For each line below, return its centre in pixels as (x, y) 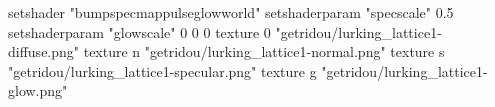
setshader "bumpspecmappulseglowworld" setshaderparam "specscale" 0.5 (231, 12)
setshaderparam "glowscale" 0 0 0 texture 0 (139, 31)
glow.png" (38, 90)
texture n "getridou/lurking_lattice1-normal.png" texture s (264, 51)
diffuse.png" (44, 51)
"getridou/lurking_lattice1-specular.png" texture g (162, 70)
